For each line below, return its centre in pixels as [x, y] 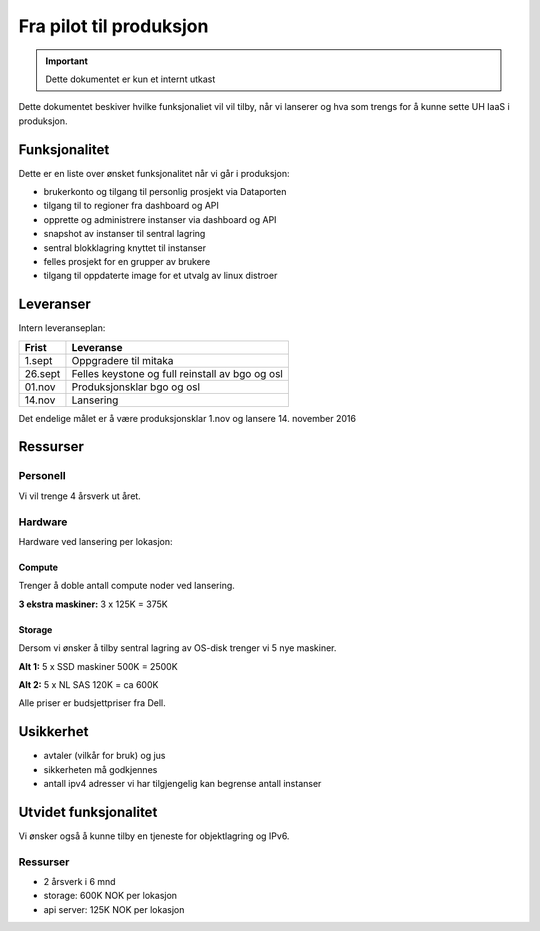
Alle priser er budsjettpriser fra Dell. [92, 703]
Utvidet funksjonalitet [88, 811]
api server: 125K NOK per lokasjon [114, 909]
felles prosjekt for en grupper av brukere [127, 261]
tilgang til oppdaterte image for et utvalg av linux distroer [160, 276]
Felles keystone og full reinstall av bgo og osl [177, 373]
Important [67, 61]
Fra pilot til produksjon [113, 26]
